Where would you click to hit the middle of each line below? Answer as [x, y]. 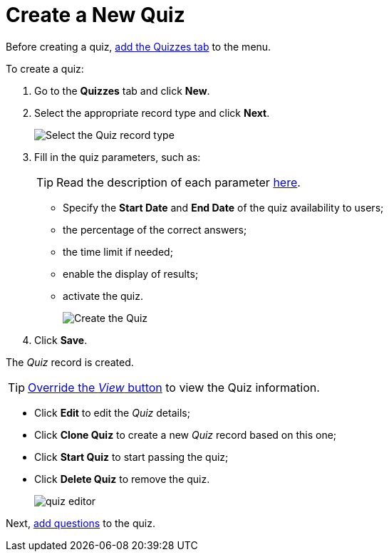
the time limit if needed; [118, 251]
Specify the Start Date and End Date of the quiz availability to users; [223, 207]
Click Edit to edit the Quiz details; [112, 412]
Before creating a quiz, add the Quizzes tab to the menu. [139, 46]
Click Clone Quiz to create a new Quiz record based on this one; [186, 434]
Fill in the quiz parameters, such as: [118, 157]
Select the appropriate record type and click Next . [152, 113]
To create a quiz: [45, 68]
